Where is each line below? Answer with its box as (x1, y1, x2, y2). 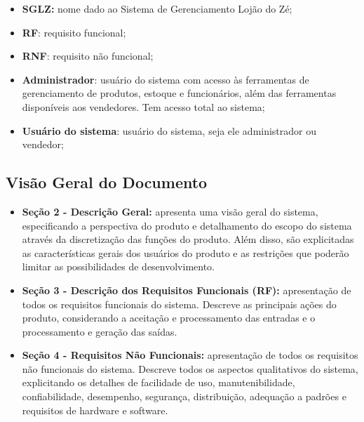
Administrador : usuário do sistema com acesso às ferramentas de (22, 72, 309, 86)
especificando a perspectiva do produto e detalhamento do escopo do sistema (22, 218, 352, 232)
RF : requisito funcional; (22, 25, 126, 39)
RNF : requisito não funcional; (22, 48, 154, 63)
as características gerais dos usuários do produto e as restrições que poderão (22, 245, 349, 260)
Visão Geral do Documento (6, 171, 208, 193)
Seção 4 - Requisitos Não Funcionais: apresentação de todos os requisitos (22, 348, 358, 362)
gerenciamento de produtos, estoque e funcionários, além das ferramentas (22, 86, 337, 100)
